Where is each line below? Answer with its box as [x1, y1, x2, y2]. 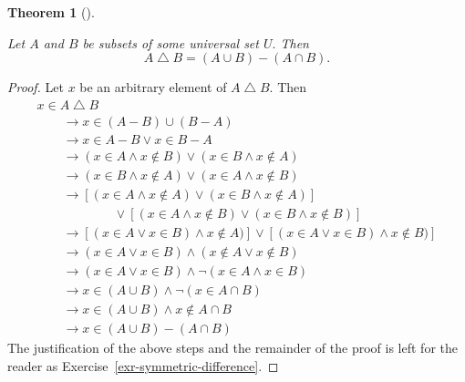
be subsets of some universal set [82, 33, 259, 52]
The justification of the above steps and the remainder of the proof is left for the [7, 338, 458, 357]
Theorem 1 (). [7, 3, 95, 21]
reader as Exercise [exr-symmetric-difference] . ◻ [7, 356, 279, 375]
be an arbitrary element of [79, 77, 227, 97]
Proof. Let [7, 77, 64, 97]
